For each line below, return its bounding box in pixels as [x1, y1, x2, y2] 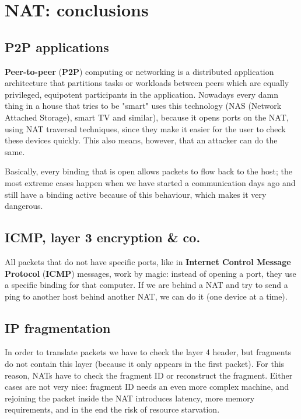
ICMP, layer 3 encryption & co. [5, 228, 201, 246]
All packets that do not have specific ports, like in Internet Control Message [5, 255, 291, 267]
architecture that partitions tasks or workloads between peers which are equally [5, 77, 289, 89]
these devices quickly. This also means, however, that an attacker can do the [5, 134, 278, 146]
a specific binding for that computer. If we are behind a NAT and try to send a [5, 279, 288, 291]
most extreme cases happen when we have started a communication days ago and [5, 176, 296, 188]
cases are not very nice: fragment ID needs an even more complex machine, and [5, 380, 289, 393]
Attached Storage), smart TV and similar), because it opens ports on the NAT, [5, 111, 289, 123]
